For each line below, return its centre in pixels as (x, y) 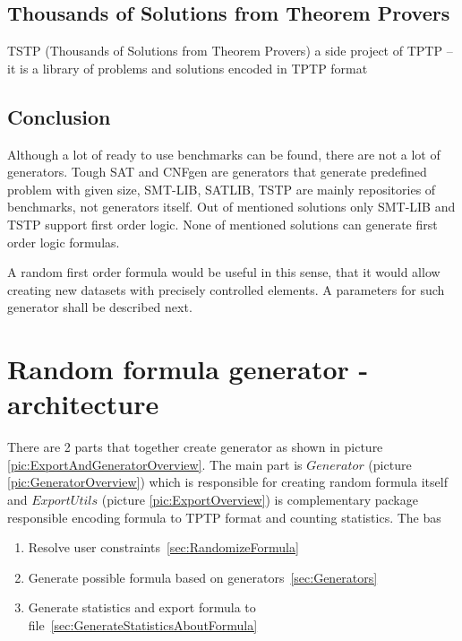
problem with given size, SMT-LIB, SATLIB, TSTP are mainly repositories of (222, 189)
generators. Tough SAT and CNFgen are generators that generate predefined (217, 172)
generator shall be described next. (100, 307)
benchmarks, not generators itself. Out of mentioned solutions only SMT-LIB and (231, 207)
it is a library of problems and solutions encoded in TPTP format (188, 68)
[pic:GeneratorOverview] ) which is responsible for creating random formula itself (227, 482)
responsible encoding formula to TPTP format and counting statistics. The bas (224, 517)
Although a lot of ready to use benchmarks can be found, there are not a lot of (224, 154)
